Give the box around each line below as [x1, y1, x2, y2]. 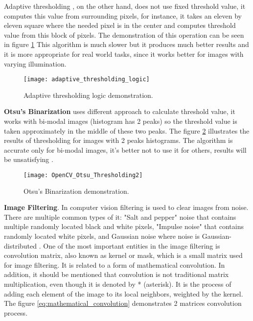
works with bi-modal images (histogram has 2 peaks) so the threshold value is [4, 116, 237, 126]
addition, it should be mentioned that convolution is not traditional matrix [4, 269, 229, 279]
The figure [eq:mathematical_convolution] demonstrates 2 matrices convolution [4, 298, 242, 308]
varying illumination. [4, 58, 67, 69]
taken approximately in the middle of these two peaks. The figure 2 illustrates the [4, 125, 250, 136]
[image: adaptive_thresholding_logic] [23, 76, 150, 83]
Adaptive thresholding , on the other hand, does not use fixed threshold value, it [4, 1, 246, 11]
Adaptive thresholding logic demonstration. [23, 90, 153, 100]
